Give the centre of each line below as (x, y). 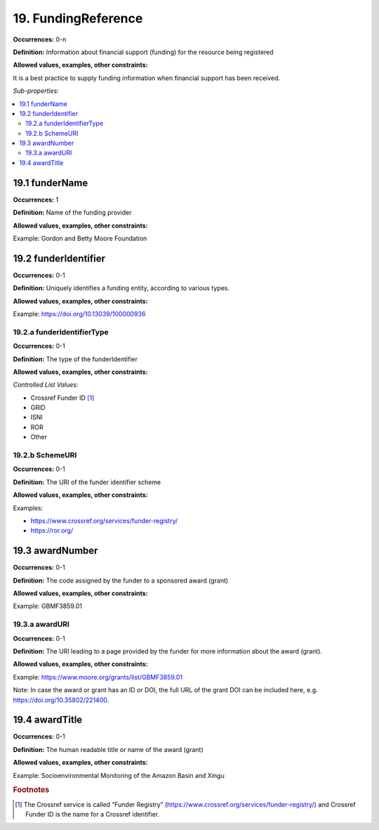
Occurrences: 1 (36, 200)
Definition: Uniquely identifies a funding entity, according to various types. (121, 288)
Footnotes (31, 790)
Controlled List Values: (46, 385)
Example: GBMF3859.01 (47, 606)
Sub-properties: (36, 91)
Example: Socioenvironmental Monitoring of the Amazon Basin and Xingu (119, 775)
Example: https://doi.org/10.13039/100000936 (79, 314)
